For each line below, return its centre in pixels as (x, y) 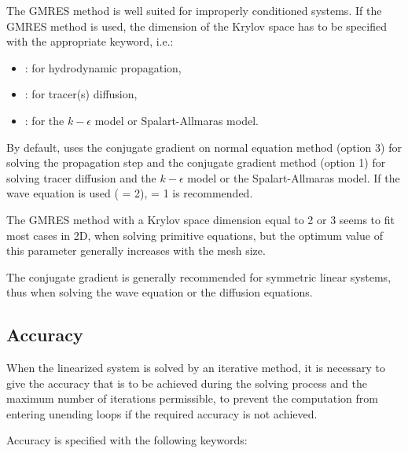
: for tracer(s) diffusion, (81, 94)
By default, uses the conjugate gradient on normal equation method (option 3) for (204, 147)
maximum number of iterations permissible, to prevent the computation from (192, 398)
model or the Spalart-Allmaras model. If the (294, 177)
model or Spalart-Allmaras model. (176, 120)
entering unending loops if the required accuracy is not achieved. (162, 413)
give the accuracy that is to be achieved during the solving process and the (187, 383)
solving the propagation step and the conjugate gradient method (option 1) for (196, 162)
